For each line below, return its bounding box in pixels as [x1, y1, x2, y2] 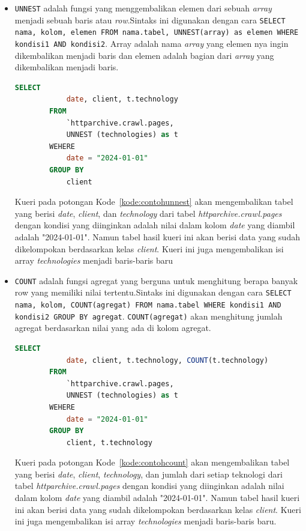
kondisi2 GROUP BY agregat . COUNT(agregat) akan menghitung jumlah [14, 309, 283, 322]
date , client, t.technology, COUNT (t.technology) [66, 356, 269, 365]
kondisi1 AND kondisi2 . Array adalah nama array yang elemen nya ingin [14, 37, 289, 49]
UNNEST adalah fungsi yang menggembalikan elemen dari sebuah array [14, 2, 272, 14]
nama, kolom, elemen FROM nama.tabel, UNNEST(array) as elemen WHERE [14, 28, 299, 37]
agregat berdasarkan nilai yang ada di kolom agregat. [14, 321, 211, 334]
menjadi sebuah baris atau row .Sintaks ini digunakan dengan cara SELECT [14, 13, 286, 26]
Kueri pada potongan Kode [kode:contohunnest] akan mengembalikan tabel [14, 195, 293, 208]
